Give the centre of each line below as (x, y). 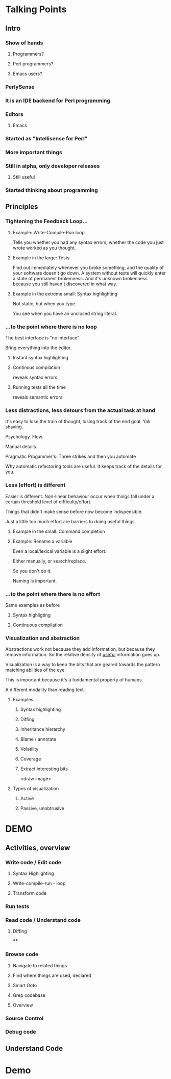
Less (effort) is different (35, 485)
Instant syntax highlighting (41, 358)
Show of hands (24, 43)
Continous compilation (36, 367)
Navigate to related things (40, 965)
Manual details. (21, 447)
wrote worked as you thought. (44, 248)
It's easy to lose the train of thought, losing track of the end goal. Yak (78, 422)
